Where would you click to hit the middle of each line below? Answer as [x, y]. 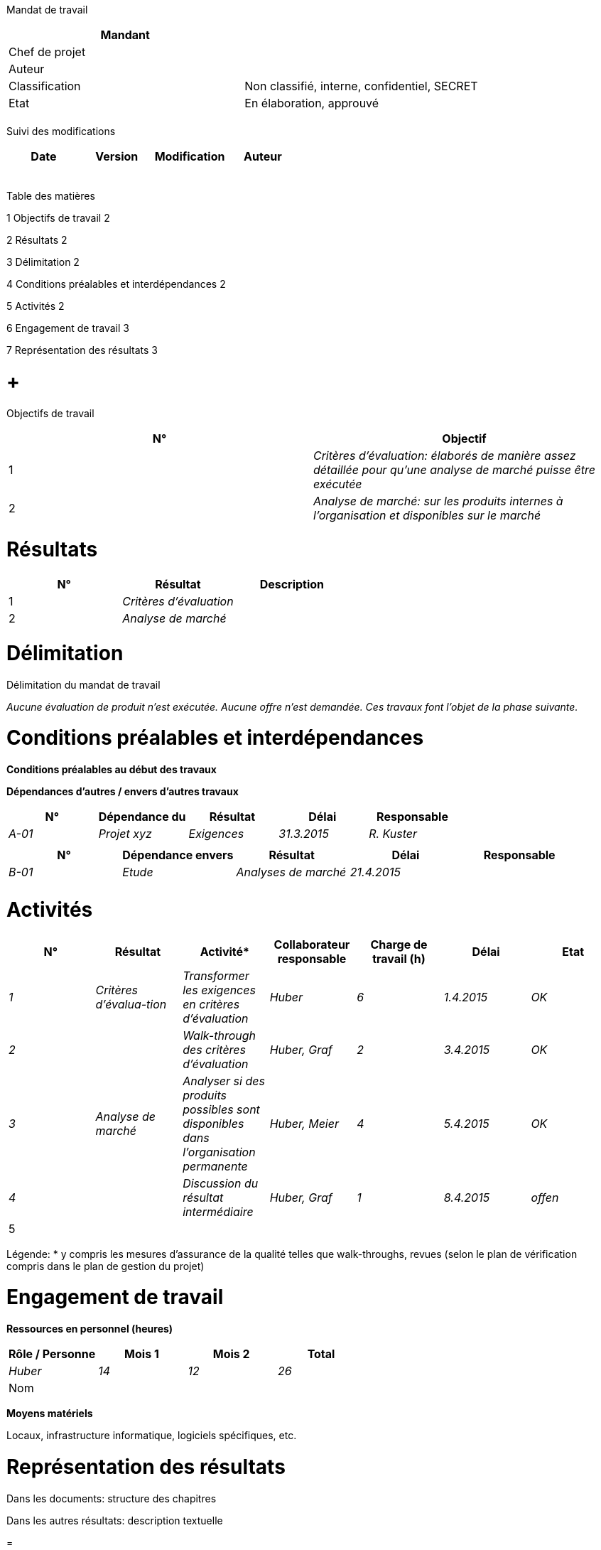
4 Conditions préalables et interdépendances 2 [116, 284]
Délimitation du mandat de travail [83, 684]
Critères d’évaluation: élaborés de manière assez [445, 455]
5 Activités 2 [36, 306]
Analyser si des [224, 1081]
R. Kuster [393, 834]
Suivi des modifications [61, 131]
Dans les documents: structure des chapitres [112, 1498]
